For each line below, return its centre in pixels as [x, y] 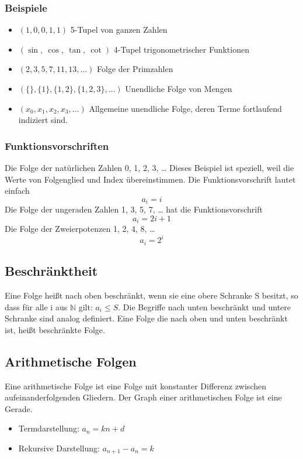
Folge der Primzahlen [135, 69]
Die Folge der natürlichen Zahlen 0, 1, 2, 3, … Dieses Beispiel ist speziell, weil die [149, 167]
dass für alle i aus [36, 306]
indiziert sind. [43, 120]
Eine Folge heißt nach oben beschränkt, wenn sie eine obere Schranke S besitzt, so [151, 295]
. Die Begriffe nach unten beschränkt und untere [205, 306]
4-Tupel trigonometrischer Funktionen [181, 49]
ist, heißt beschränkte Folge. [55, 329]
